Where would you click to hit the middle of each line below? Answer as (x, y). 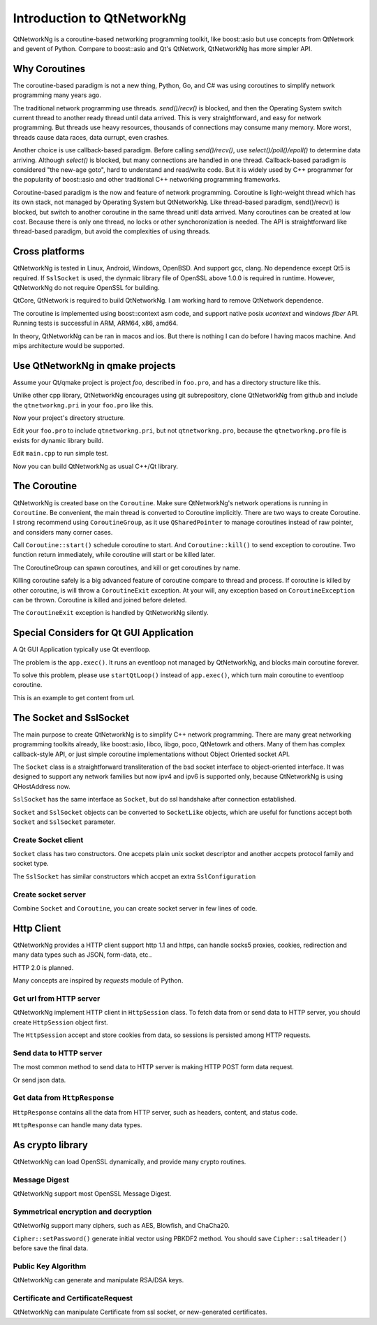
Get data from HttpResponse (64, 1098)
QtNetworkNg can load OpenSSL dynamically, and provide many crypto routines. (130, 1161)
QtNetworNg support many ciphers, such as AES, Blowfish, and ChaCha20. (121, 1226)
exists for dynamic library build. (58, 440)
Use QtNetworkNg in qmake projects (94, 366)
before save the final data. (51, 1248)
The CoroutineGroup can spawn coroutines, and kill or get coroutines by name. (127, 567)
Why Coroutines (49, 69)
